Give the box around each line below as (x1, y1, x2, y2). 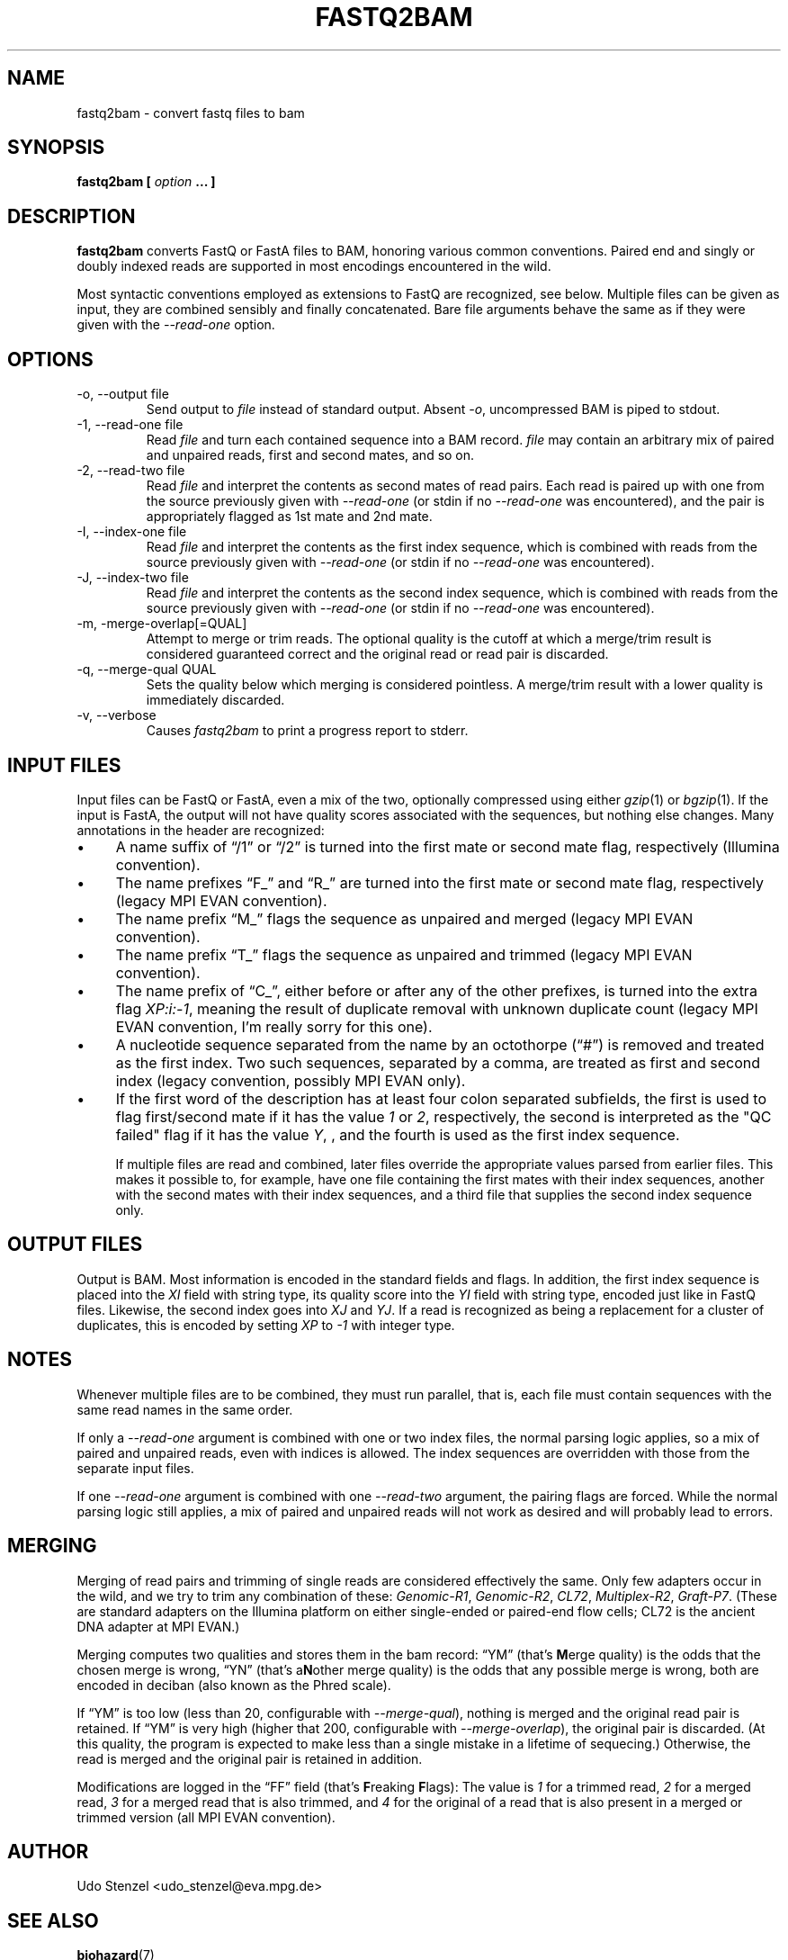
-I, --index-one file (76, 524, 187, 540)
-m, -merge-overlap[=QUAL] (76, 616, 247, 632)
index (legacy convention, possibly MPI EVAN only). (115, 1071, 466, 1090)
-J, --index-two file (76, 570, 189, 586)
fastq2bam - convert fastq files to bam (76, 104, 305, 121)
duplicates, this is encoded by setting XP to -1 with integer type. (76, 1317, 455, 1333)
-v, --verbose (76, 707, 157, 724)
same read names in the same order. (76, 1401, 293, 1417)
